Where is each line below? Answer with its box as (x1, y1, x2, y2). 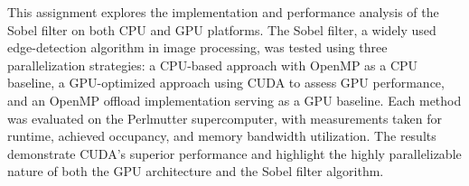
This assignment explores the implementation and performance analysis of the (7, 3, 439, 21)
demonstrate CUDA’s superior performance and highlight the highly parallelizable (7, 144, 462, 163)
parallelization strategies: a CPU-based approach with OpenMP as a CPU (7, 55, 418, 74)
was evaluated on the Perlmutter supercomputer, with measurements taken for (7, 108, 442, 127)
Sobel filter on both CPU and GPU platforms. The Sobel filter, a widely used (7, 20, 436, 39)
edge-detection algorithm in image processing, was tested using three (7, 38, 388, 57)
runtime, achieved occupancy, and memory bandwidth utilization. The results (7, 126, 436, 145)
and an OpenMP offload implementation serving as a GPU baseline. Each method (7, 90, 462, 109)
